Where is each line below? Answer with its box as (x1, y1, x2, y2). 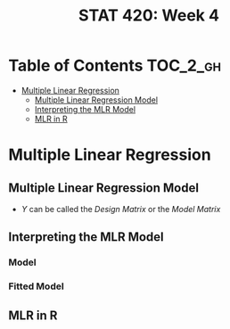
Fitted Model (8, 280, 64, 292)
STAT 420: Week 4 (78, 5, 220, 26)
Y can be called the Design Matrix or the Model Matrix (21, 203, 221, 214)
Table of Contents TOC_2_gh (8, 55, 222, 76)
